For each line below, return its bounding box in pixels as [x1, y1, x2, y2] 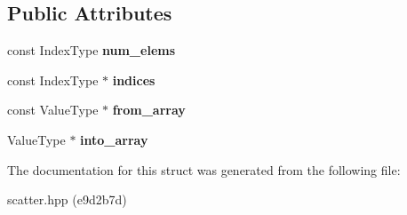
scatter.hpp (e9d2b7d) [7, 190, 127, 209]
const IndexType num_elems [7, 41, 176, 60]
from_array [112, 100, 186, 119]
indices [112, 70, 156, 89]
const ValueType [7, 100, 99, 119]
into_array [80, 130, 148, 148]
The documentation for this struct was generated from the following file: [7, 160, 401, 179]
